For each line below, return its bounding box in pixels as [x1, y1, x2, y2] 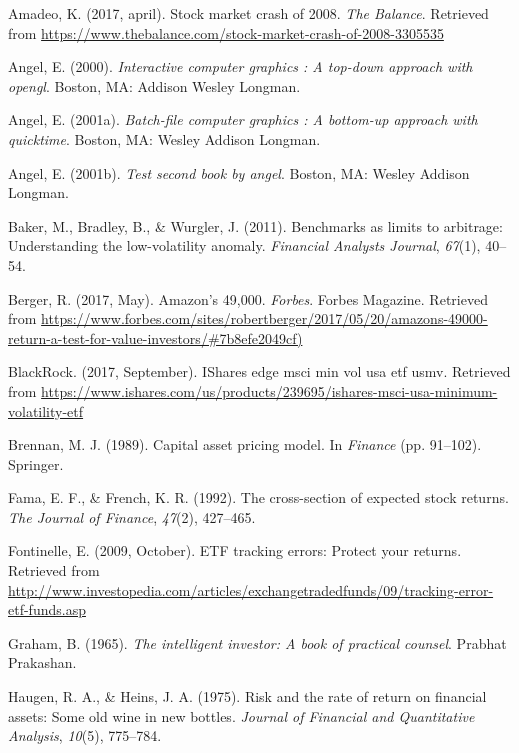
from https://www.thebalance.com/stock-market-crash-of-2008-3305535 [8, 22, 444, 43]
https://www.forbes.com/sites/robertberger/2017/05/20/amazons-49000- [41, 308, 488, 329]
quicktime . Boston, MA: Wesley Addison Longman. [8, 128, 321, 149]
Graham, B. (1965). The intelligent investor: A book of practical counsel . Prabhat [8, 632, 507, 653]
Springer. [8, 453, 64, 474]
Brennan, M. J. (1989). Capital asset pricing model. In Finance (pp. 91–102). [8, 434, 482, 455]
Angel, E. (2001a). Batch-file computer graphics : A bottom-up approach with [8, 109, 478, 130]
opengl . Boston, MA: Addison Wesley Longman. [8, 75, 301, 96]
